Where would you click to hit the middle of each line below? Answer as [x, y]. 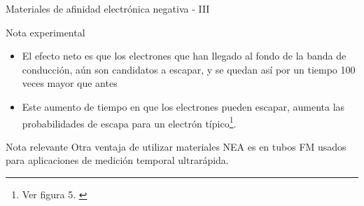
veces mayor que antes [70, 83]
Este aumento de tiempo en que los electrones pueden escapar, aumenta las [183, 106]
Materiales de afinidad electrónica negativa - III [108, 8]
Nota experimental [45, 32]
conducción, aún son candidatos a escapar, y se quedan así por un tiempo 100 [189, 69]
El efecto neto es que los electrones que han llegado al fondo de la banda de [184, 56]
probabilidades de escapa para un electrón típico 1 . [129, 122]
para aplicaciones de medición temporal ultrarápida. [117, 160]
